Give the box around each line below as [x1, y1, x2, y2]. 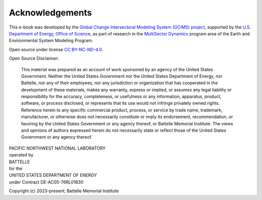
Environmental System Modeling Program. [9, 38, 93, 44]
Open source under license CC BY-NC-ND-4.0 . [9, 46, 103, 52]
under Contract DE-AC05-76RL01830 [9, 179, 83, 185]
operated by [9, 152, 33, 158]
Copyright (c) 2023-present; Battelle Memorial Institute [9, 188, 119, 194]
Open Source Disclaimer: [9, 56, 59, 62]
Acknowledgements [9, 7, 92, 18]
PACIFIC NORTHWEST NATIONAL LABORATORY [9, 145, 106, 151]
